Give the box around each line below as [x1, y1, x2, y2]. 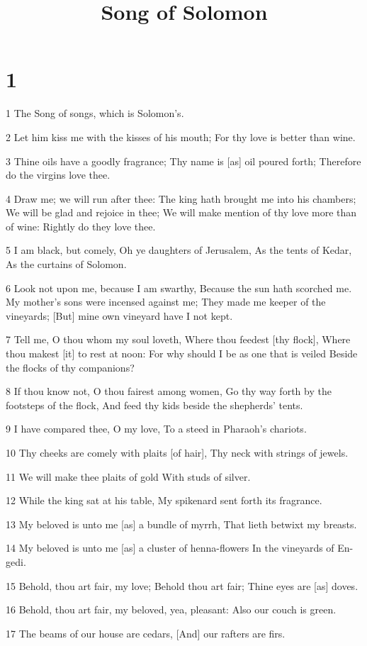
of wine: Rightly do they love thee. [6, 218, 156, 233]
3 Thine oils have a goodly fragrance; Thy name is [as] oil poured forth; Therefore [6, 153, 361, 168]
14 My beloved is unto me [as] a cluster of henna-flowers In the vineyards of [6, 540, 334, 555]
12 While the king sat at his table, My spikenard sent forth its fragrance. [6, 493, 322, 508]
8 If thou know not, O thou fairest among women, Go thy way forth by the [6, 384, 332, 399]
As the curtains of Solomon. [6, 257, 127, 272]
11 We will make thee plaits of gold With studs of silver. [6, 469, 251, 484]
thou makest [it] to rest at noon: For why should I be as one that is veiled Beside [6, 346, 358, 361]
